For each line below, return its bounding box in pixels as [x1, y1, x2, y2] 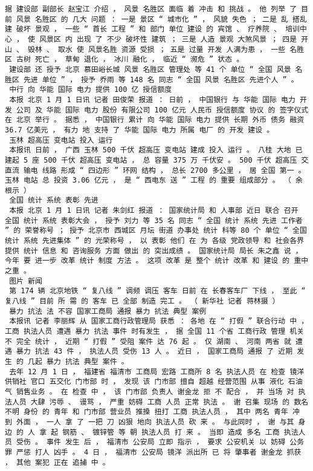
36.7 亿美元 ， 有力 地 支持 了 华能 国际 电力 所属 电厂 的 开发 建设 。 [5, 125, 274, 134]
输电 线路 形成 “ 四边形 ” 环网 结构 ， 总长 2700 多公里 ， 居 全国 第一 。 [23, 166, 306, 175]
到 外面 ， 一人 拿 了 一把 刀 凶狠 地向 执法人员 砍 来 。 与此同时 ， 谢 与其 [5, 417, 294, 426]
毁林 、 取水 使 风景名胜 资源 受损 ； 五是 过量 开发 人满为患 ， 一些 [28, 45, 286, 54]
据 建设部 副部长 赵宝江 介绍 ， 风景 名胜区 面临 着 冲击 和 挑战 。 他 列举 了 [5, 5, 297, 13]
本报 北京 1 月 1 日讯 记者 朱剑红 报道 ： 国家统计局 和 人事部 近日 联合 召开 [9, 206, 298, 215]
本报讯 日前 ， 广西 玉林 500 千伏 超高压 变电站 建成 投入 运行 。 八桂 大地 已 [9, 146, 303, 155]
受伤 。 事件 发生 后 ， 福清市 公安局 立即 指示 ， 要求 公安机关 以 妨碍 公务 [16, 438, 305, 447]
